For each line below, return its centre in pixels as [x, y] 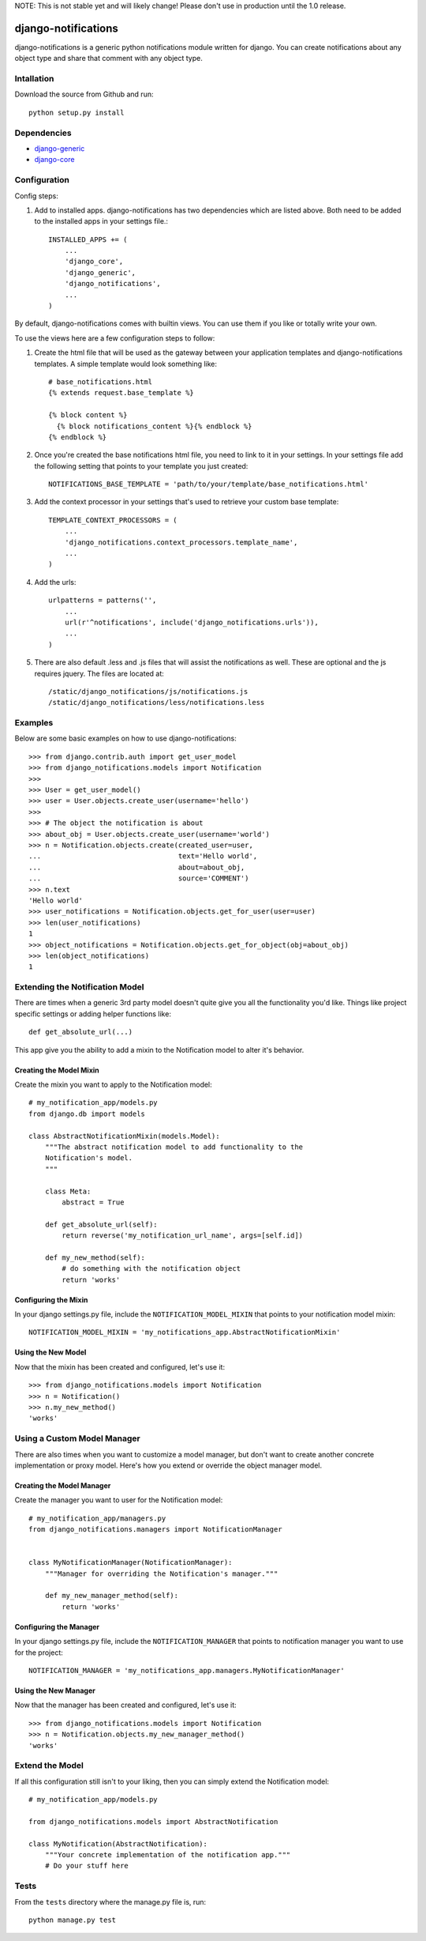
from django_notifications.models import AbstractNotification [153, 1821]
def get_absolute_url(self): [101, 1224]
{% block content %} [88, 415]
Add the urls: [55, 582]
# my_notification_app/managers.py [97, 1518]
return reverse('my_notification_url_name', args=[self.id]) [183, 1236]
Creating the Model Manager [63, 1485]
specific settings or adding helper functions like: [93, 1014]
